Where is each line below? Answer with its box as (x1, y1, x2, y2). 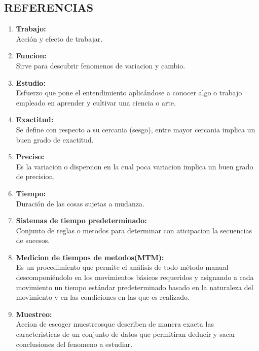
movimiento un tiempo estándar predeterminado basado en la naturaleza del (16, 282, 253, 292)
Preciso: (16, 151, 45, 162)
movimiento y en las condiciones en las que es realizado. (16, 292, 190, 302)
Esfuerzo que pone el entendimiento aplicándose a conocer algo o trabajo (16, 87, 242, 98)
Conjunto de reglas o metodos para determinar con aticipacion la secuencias (16, 225, 252, 235)
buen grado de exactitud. (16, 134, 94, 145)
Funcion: (16, 50, 47, 61)
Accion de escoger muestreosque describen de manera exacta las (16, 319, 214, 329)
